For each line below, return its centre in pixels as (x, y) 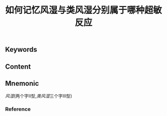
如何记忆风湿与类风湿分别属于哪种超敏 (84, 10)
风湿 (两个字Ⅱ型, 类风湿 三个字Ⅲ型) (39, 96)
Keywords (21, 50)
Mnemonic (22, 83)
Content (18, 66)
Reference (18, 109)
